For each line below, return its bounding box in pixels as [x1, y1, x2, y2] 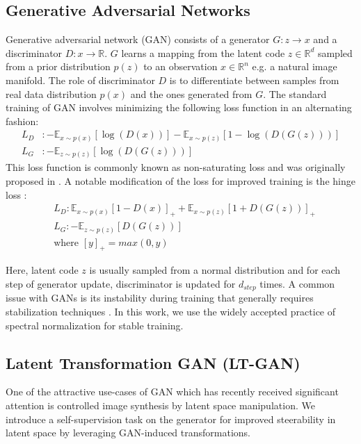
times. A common [259, 277, 335, 291]
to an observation [143, 59, 218, 74]
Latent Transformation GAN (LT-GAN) [6, 352, 300, 373]
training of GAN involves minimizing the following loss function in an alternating [6, 100, 352, 115]
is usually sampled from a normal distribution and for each [89, 263, 341, 277]
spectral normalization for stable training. [6, 318, 184, 332]
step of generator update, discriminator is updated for [6, 277, 236, 291]
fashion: [6, 113, 39, 128]
